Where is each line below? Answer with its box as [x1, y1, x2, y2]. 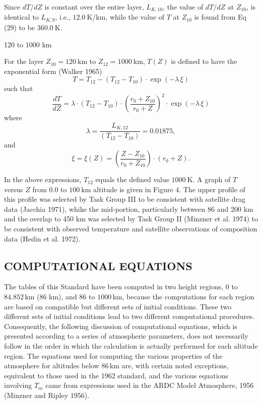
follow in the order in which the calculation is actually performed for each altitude [4, 340, 258, 351]
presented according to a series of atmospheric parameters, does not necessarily [4, 331, 248, 341]
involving [4, 380, 32, 390]
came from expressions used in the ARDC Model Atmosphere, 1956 [45, 380, 254, 390]
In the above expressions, [4, 174, 82, 185]
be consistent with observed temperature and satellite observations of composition [4, 223, 257, 234]
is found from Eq [194, 12, 246, 22]
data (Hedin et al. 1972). [4, 233, 81, 244]
